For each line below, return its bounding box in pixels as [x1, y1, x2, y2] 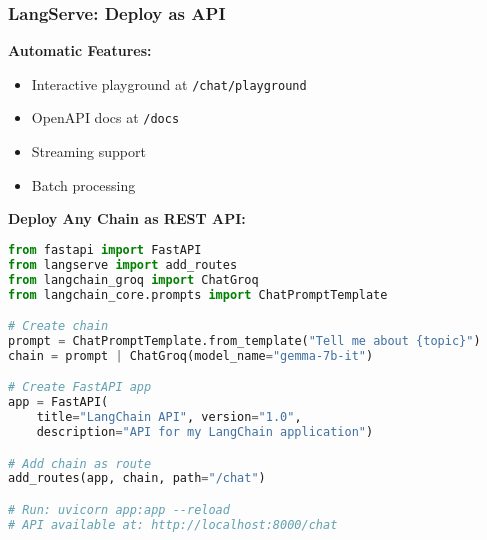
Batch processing [31, 174, 136, 195]
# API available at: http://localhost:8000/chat [8, 517, 338, 532]
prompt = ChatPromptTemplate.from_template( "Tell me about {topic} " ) [8, 333, 481, 348]
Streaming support [31, 141, 146, 162]
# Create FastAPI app [8, 380, 152, 395]
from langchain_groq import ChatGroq [8, 272, 259, 287]
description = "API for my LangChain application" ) [36, 424, 374, 439]
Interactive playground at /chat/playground [31, 73, 307, 94]
